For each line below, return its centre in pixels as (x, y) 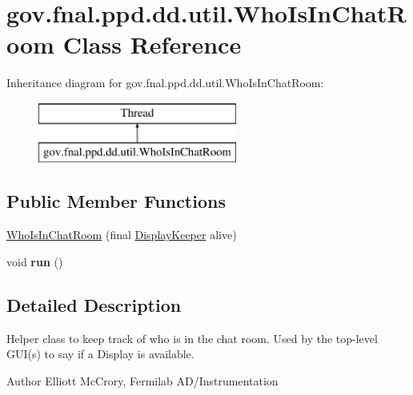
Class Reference (152, 44)
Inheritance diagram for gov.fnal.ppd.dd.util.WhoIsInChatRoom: (165, 83)
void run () (35, 261)
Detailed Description (94, 304)
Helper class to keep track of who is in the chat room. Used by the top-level (192, 338)
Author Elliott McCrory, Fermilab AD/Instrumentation (142, 380)
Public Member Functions (116, 201)
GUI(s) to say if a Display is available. (100, 354)
